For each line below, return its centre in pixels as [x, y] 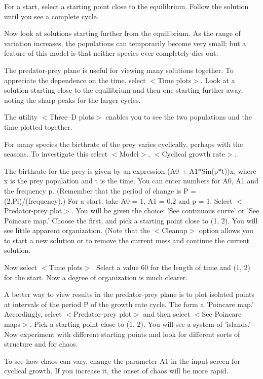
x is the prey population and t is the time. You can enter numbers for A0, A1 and [131, 181]
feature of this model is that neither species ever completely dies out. [111, 53]
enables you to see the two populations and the [179, 117]
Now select [21, 267]
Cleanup [175, 230]
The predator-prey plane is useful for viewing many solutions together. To [119, 70]
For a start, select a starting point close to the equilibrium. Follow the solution [126, 6]
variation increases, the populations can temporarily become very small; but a [125, 43]
